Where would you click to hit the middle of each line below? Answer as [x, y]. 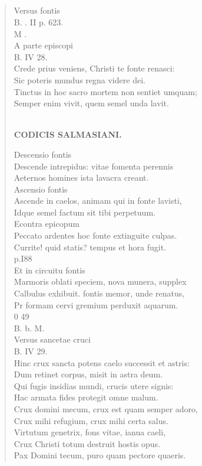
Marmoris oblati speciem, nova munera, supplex [100, 281]
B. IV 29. [31, 351]
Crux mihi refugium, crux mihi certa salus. [91, 420]
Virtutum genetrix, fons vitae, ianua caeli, [90, 432]
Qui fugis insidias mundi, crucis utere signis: [94, 385]
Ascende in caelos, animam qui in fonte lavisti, [98, 201]
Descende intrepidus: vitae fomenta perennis [94, 166]
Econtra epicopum [47, 224]
